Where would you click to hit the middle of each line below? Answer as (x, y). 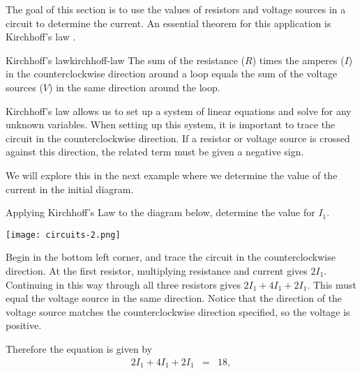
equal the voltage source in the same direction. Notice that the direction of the (174, 298)
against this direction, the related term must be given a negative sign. (155, 152)
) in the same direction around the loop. (135, 87)
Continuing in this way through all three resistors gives (123, 284)
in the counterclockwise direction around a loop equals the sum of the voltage (172, 74)
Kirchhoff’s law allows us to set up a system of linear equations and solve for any (179, 111)
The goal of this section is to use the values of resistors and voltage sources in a (176, 9)
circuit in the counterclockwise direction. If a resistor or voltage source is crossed (178, 138)
